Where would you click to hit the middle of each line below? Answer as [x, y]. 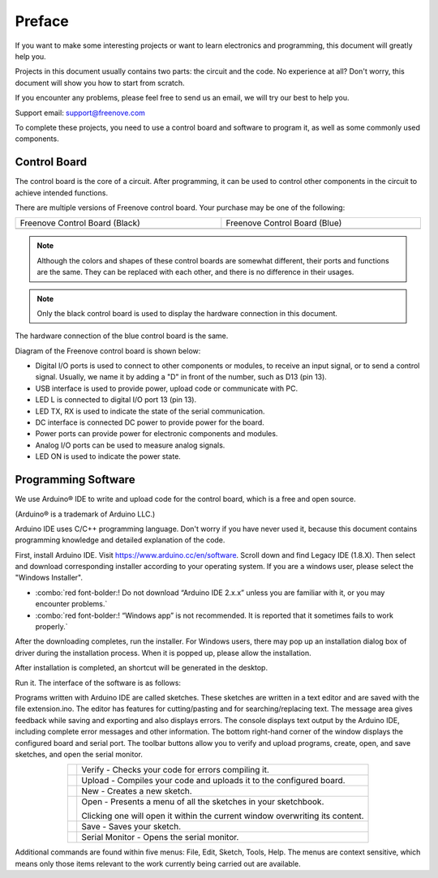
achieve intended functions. [62, 193]
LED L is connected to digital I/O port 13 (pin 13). [116, 400]
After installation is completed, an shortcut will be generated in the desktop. [141, 668]
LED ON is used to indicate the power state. [108, 456]
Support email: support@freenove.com [80, 113]
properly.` [52, 627]
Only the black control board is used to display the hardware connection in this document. [187, 313]
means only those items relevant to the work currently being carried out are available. [158, 863]
